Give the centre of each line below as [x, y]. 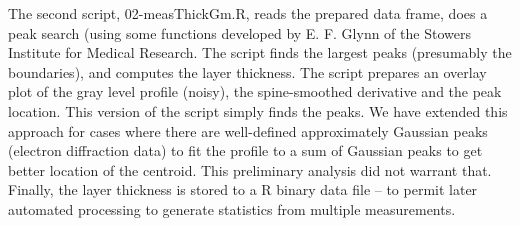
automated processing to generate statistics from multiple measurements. [232, 208]
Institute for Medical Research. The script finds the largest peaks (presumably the [260, 52]
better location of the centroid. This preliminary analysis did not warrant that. [250, 169]
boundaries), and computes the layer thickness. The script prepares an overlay [247, 71]
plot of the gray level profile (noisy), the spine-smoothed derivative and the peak [255, 91]
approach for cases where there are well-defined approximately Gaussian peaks [248, 130]
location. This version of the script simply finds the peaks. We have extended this [258, 110]
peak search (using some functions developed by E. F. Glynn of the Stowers [239, 32]
